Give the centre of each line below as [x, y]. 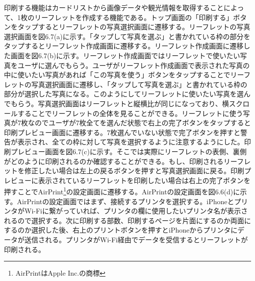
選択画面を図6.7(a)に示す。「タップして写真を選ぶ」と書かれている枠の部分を [127, 36]
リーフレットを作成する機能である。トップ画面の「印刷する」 [134, 17]
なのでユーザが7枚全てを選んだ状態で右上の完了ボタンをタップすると [139, 123]
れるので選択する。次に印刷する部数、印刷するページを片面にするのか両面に [127, 220]
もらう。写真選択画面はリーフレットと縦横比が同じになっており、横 [120, 103]
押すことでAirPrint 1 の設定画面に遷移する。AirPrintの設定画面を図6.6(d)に [122, 191]
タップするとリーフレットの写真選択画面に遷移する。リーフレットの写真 [134, 27]
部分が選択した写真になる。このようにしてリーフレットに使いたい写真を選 [124, 94]
